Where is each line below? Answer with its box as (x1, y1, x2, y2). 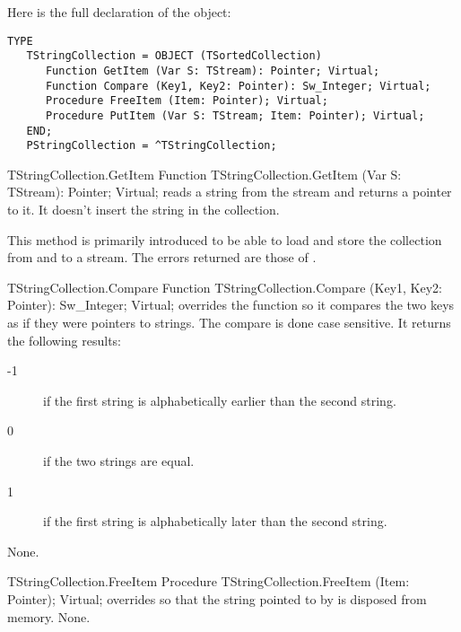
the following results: (7, 330, 121, 349)
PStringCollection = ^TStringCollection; (26, 139, 277, 153)
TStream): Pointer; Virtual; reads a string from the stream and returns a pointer (7, 182, 452, 201)
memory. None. (7, 607, 91, 626)
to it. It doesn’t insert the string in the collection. (7, 200, 280, 219)
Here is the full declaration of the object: (7, 3, 231, 21)
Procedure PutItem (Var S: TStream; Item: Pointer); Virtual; (45, 109, 425, 122)
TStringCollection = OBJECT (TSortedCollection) (26, 49, 322, 63)
